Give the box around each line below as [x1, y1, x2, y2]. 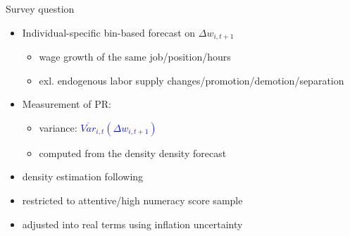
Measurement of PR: [22, 97, 111, 111]
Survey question [6, 1, 75, 15]
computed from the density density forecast [39, 145, 227, 160]
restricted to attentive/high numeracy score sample [22, 193, 243, 208]
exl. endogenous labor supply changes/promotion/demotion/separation [39, 73, 344, 87]
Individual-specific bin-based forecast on [22, 25, 196, 39]
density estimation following [22, 169, 144, 184]
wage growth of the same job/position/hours [39, 49, 231, 64]
